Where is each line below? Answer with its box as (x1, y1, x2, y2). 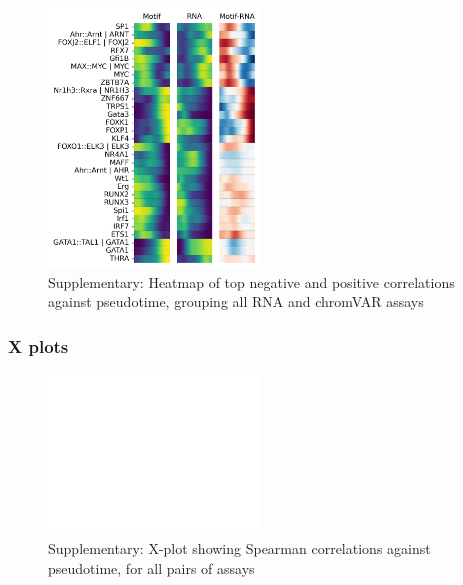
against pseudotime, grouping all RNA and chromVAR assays (48, 291, 424, 312)
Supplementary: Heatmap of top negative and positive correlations (48, 271, 455, 292)
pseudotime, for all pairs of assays (48, 557, 255, 578)
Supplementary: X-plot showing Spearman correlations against (48, 538, 431, 559)
